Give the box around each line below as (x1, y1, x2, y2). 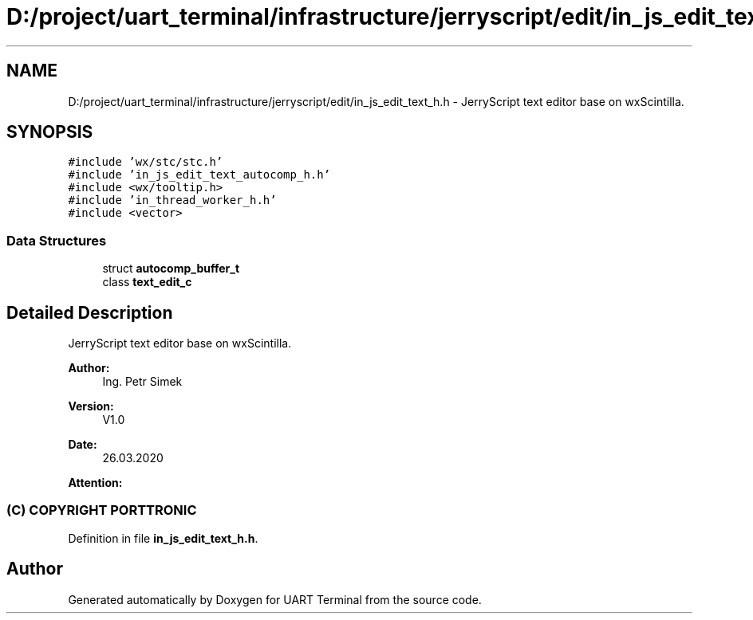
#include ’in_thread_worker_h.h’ (68, 194, 277, 207)
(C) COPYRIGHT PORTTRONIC (6, 502, 197, 519)
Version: (68, 399, 114, 414)
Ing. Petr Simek (102, 375, 183, 389)
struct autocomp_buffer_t (102, 261, 240, 276)
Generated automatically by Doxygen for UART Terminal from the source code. (68, 592, 482, 606)
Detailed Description (6, 302, 173, 323)
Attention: (68, 476, 123, 490)
